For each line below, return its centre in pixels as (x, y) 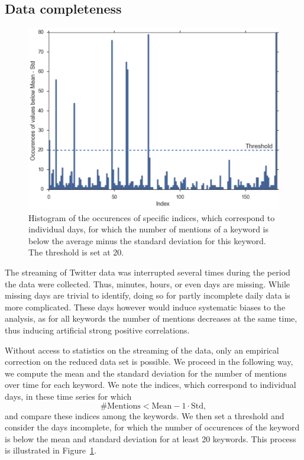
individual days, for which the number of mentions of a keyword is (148, 229)
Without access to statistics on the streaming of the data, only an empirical (142, 350)
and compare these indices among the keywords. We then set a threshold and (145, 415)
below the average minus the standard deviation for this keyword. (147, 240)
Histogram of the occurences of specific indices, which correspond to (152, 217)
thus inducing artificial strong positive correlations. (97, 330)
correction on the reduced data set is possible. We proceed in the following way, (149, 362)
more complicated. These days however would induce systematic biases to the (145, 307)
